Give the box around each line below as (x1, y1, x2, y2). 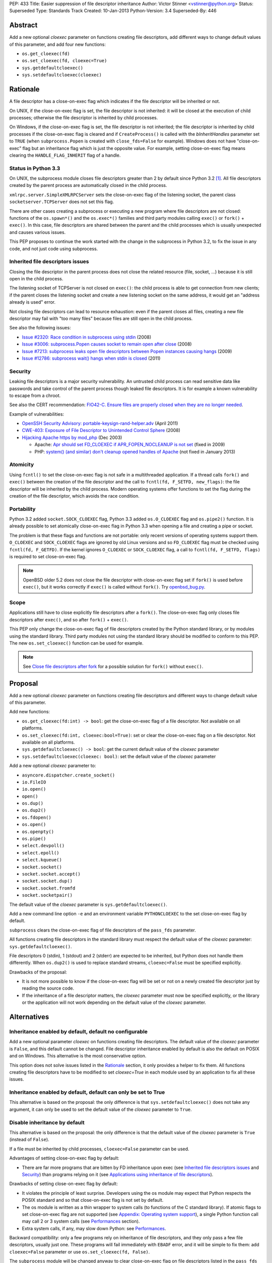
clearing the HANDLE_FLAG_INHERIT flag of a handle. (9, 152, 121, 158)
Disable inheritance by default (9, 1119, 85, 1126)
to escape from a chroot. (9, 392, 61, 399)
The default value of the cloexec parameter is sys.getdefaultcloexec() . (9, 901, 167, 907)
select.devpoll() (22, 843, 65, 849)
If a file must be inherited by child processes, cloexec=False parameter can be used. (9, 1146, 189, 1152)
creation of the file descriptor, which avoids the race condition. (9, 493, 140, 499)
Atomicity (9, 461, 34, 468)
